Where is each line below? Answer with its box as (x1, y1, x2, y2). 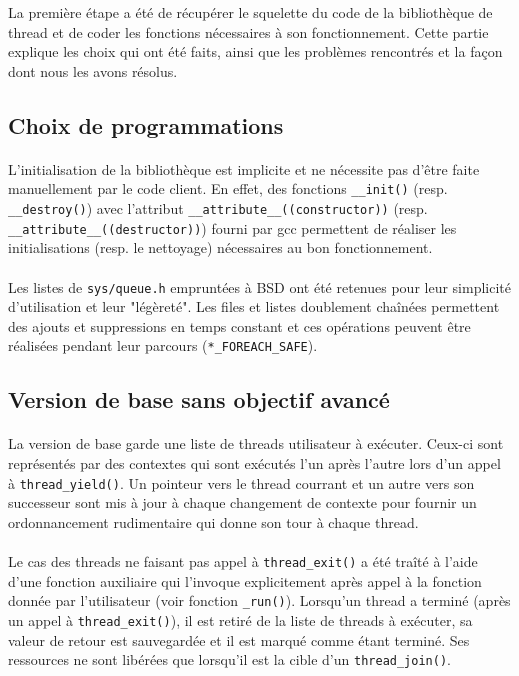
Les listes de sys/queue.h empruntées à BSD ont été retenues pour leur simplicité (8, 276, 511, 297)
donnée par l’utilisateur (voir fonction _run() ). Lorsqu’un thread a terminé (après (8, 590, 511, 611)
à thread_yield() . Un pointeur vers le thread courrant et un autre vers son (8, 472, 475, 493)
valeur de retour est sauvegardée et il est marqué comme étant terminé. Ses (8, 629, 470, 650)
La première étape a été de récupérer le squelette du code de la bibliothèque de (8, 2, 493, 22)
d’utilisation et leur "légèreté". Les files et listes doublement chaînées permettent (8, 296, 500, 317)
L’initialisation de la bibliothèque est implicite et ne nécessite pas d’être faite (8, 158, 480, 179)
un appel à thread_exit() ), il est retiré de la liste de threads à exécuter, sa (8, 609, 473, 630)
